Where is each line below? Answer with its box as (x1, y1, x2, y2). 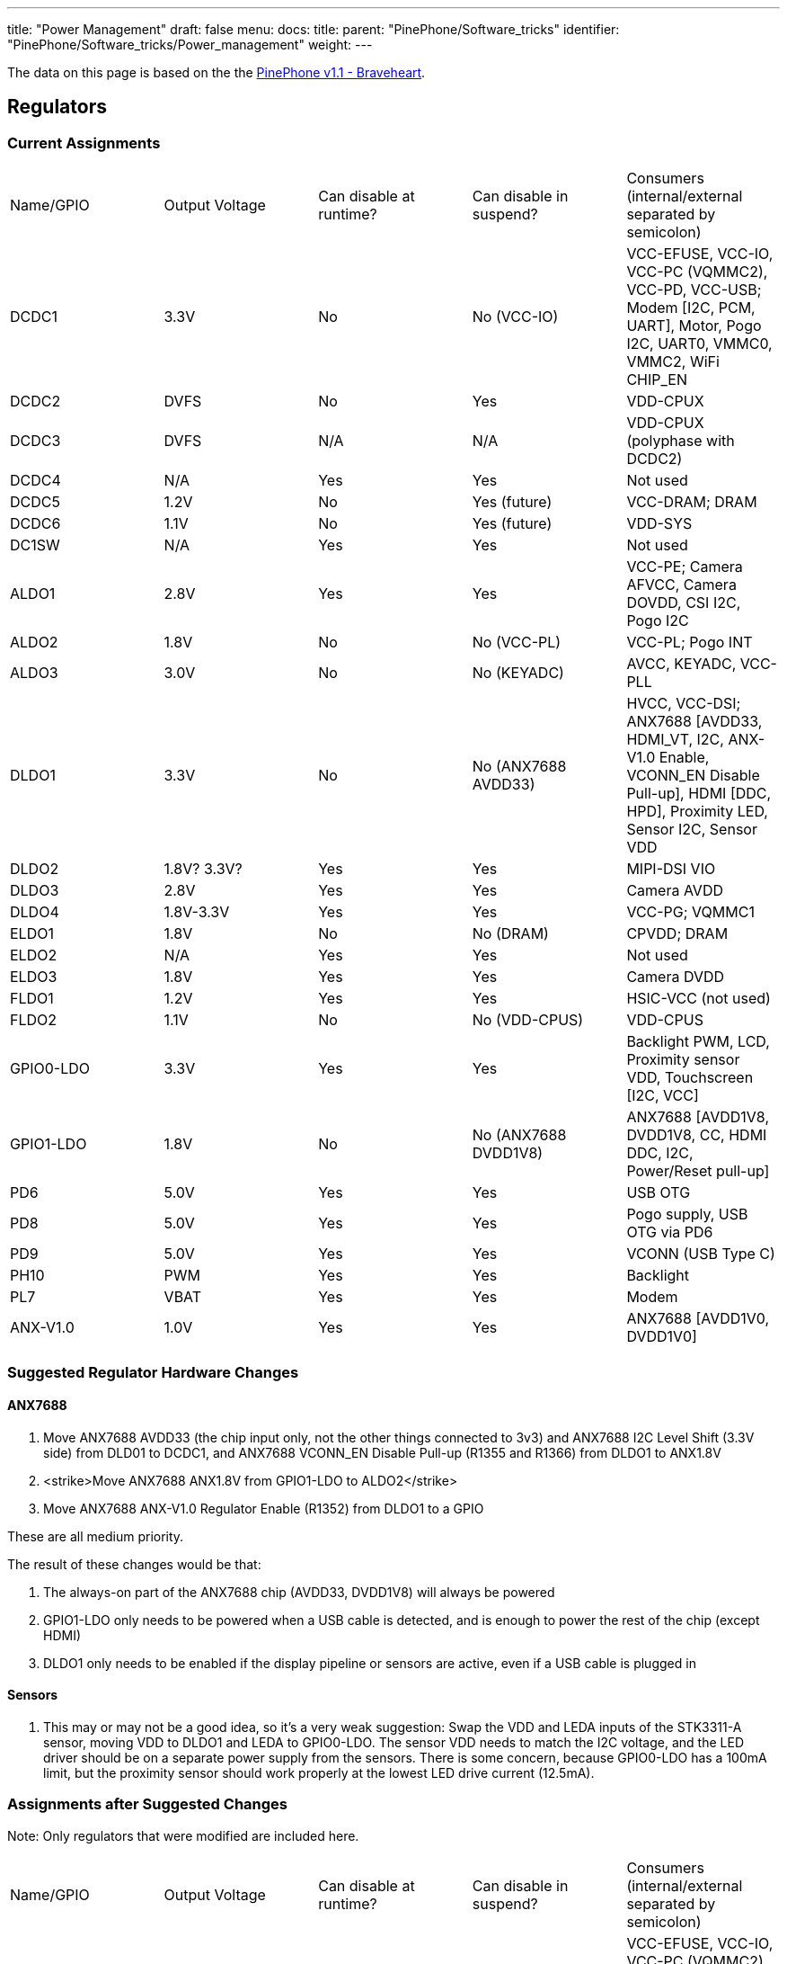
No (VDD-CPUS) (472, 1011, 584, 1030)
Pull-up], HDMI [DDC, (626, 784, 772, 803)
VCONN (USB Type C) (626, 1245, 775, 1263)
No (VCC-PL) (472, 633, 562, 652)
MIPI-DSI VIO (626, 860, 716, 879)
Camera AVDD (626, 881, 723, 900)
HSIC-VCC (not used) (626, 989, 771, 1008)
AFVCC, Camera (626, 576, 737, 594)
